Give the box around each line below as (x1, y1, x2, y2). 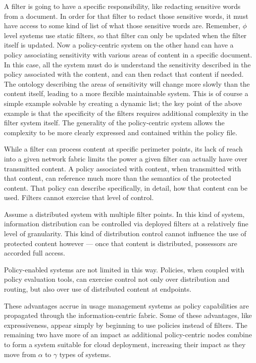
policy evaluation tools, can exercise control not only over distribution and (4, 274, 230, 284)
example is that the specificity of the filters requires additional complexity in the (4, 107, 249, 118)
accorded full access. (4, 248, 65, 258)
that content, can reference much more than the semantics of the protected (4, 173, 231, 183)
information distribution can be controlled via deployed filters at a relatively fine (4, 218, 249, 229)
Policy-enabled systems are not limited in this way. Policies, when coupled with (4, 264, 245, 274)
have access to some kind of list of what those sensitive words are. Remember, (4, 20, 241, 31)
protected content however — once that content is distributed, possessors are (4, 238, 237, 248)
